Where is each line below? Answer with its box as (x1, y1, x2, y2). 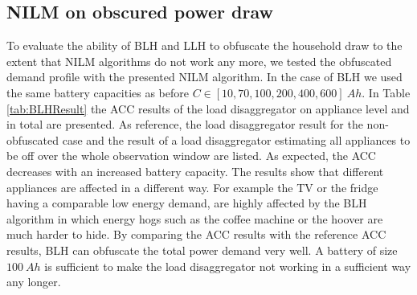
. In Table (362, 84, 411, 100)
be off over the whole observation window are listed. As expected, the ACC (6, 147, 376, 164)
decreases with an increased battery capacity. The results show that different (6, 162, 384, 179)
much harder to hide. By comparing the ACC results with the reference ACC (6, 226, 386, 243)
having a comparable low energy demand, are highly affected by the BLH (6, 195, 367, 211)
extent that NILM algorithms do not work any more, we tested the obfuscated (6, 52, 392, 69)
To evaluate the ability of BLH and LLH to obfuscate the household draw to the (6, 37, 403, 54)
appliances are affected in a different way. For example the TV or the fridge (6, 178, 378, 195)
